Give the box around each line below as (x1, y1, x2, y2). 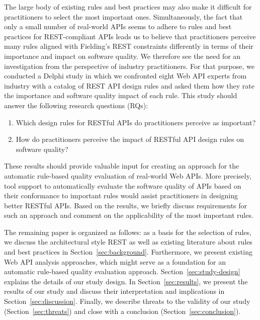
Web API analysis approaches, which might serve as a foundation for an (4, 256, 226, 267)
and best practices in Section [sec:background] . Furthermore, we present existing (4, 247, 252, 257)
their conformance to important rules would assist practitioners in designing (4, 190, 238, 201)
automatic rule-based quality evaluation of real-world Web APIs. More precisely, (4, 170, 251, 181)
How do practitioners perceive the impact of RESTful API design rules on (16, 134, 244, 144)
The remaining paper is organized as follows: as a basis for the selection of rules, (4, 226, 251, 237)
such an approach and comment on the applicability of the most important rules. (4, 210, 253, 220)
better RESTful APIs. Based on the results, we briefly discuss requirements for (4, 200, 247, 210)
